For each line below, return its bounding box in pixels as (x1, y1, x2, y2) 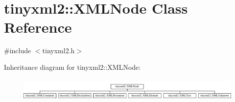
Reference (4, 17, 72, 37)
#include (4, 45, 31, 56)
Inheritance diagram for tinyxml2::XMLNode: (4, 61, 141, 72)
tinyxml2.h (42, 45, 75, 56)
